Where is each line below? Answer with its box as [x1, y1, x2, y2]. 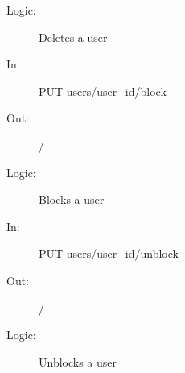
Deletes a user [39, 28, 108, 45]
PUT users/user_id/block [39, 82, 166, 99]
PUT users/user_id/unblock [39, 245, 179, 262]
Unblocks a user [39, 353, 117, 370]
